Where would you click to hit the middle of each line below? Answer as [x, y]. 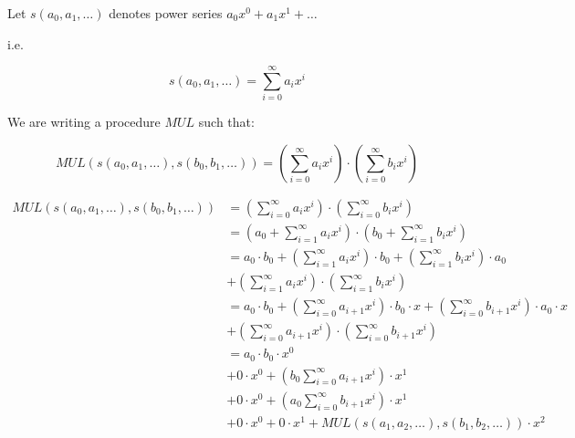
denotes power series [166, 13]
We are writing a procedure [84, 122]
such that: [226, 122]
